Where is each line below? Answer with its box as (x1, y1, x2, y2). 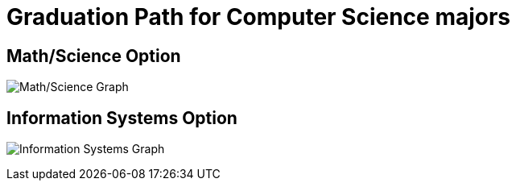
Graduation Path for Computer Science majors (6, 3, 511, 31)
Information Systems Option (6, 107, 237, 128)
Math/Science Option (6, 45, 181, 66)
